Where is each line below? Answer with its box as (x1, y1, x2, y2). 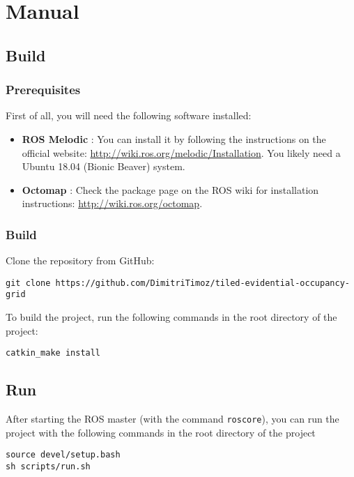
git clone (6, 278, 51, 288)
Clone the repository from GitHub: (6, 253, 155, 268)
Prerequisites (6, 81, 81, 98)
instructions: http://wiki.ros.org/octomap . (22, 196, 203, 211)
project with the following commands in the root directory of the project (6, 425, 316, 439)
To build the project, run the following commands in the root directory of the (6, 310, 337, 324)
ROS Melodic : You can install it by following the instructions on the (22, 131, 326, 146)
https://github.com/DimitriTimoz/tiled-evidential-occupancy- (55, 278, 350, 288)
